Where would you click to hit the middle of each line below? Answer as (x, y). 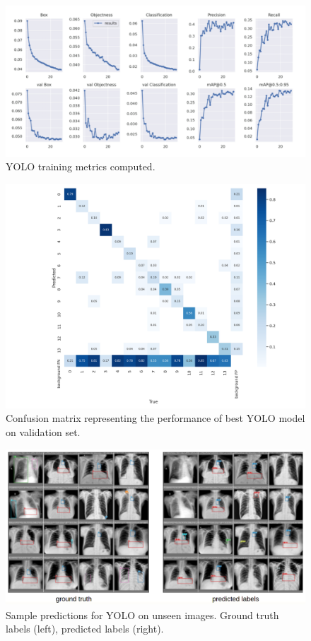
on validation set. (43, 432)
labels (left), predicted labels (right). (85, 629)
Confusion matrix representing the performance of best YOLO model (155, 418)
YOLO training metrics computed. (81, 166)
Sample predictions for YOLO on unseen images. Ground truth (142, 614)
